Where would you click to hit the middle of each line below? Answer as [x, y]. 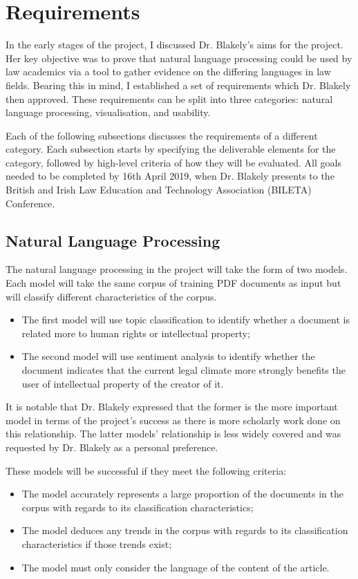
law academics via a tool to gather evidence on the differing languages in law [168, 72]
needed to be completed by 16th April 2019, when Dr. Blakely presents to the [170, 176]
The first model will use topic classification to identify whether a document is [186, 320]
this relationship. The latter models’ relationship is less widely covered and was [173, 434]
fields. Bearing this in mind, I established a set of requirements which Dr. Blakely [178, 85]
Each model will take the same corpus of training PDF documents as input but [173, 283]
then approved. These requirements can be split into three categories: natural [169, 98]
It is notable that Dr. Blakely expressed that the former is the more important [172, 407]
